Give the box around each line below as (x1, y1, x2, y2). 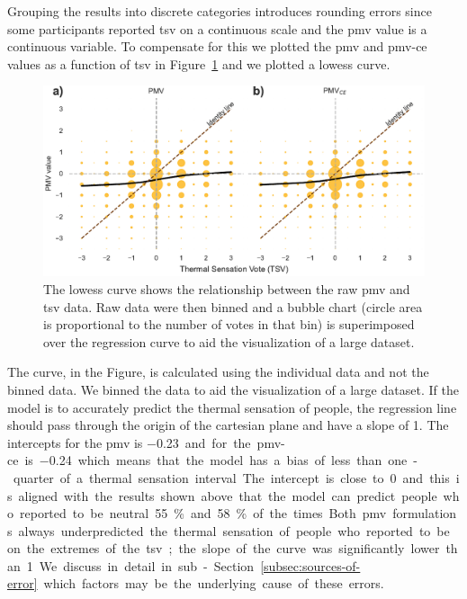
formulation (392, 504, 457, 523)
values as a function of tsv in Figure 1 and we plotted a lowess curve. (7, 54, 391, 73)
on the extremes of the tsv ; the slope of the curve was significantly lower (7, 539, 440, 558)
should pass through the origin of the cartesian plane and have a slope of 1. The (7, 416, 449, 434)
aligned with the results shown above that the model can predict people (18, 486, 437, 505)
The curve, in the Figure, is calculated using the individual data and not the (7, 362, 429, 381)
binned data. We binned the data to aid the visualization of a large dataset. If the (7, 380, 459, 398)
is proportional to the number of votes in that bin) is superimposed (43, 315, 415, 334)
